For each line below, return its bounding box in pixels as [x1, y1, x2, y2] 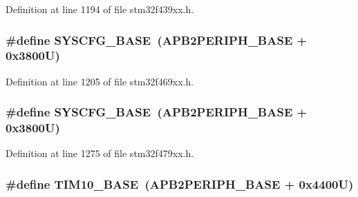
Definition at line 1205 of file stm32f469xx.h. [6, 74, 194, 88]
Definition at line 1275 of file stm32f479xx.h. [6, 146, 194, 160]
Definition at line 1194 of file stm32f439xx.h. [6, 2, 194, 16]
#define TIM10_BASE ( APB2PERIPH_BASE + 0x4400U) [6, 175, 354, 192]
